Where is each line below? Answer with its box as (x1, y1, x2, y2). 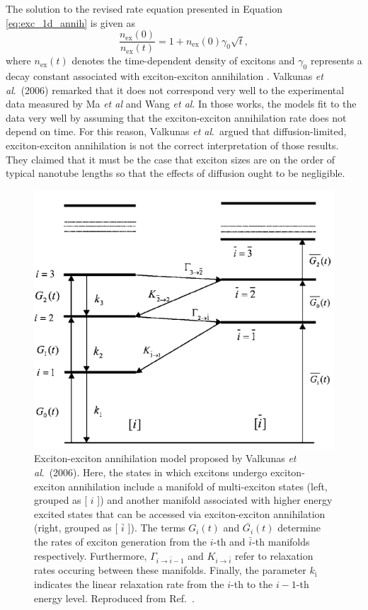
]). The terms (127, 520, 185, 535)
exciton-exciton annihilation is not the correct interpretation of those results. (6, 138, 339, 153)
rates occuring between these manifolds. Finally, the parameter (34, 563, 306, 577)
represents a (310, 53, 362, 68)
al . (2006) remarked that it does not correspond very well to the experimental (6, 82, 345, 97)
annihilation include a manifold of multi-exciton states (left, (68, 478, 328, 493)
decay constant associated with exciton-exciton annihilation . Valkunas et (6, 69, 323, 84)
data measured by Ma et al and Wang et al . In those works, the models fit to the (6, 96, 357, 111)
